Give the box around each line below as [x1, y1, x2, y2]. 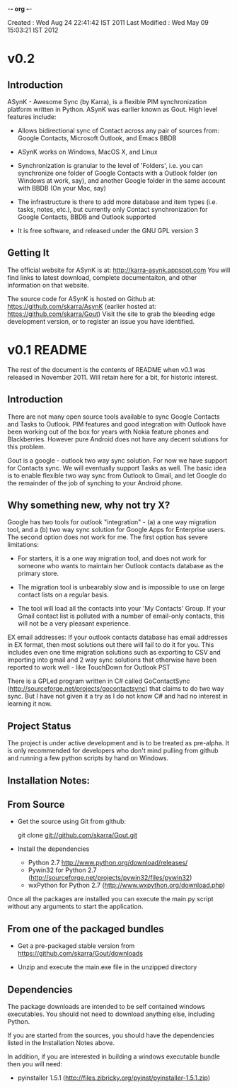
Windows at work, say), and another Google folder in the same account [17, 176, 226, 185]
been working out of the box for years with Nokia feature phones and [7, 427, 209, 436]
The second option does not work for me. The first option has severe [7, 533, 209, 541]
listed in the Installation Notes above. [7, 1039, 115, 1047]
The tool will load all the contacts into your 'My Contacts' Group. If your [17, 604, 226, 613]
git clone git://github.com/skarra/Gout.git [17, 831, 138, 840]
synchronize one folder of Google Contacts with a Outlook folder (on [17, 169, 218, 177]
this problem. [7, 442, 46, 451]
